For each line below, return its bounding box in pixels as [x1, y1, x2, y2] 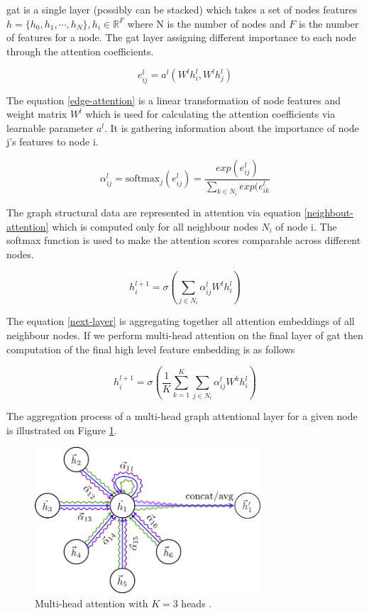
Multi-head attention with [35, 595, 148, 610]
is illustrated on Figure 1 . [6, 422, 117, 437]
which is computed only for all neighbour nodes [52, 219, 258, 233]
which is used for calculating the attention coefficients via [85, 106, 336, 121]
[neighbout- [304, 205, 353, 220]
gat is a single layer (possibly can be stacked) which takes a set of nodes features [6, 2, 358, 16]
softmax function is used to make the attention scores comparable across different [6, 233, 361, 248]
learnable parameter [6, 120, 94, 135]
